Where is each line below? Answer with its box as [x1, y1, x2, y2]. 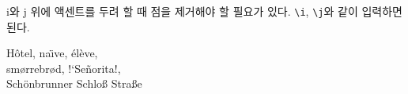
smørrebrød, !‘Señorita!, [6, 60, 121, 76]
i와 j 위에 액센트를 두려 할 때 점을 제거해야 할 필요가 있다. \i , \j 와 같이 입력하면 [6, 3, 402, 19]
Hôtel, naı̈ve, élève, [6, 45, 98, 61]
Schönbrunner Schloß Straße [6, 75, 142, 92]
